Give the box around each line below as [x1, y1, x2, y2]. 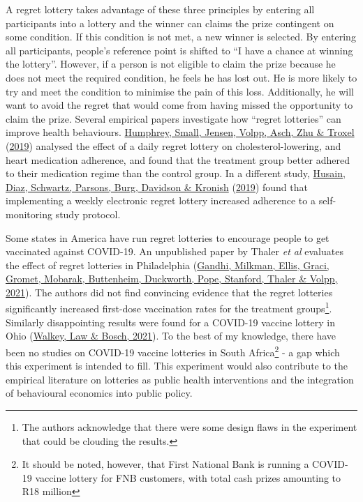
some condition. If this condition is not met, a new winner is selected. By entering [6, 29, 356, 44]
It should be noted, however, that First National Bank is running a [22, 457, 309, 471]
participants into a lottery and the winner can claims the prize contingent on [6, 15, 334, 30]
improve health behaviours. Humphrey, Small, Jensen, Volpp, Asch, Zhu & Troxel [6, 125, 355, 139]
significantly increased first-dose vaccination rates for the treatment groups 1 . [6, 299, 332, 316]
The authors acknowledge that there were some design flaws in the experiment [22, 419, 357, 434]
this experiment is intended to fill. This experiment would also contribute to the [6, 358, 348, 373]
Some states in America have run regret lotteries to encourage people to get [6, 230, 329, 245]
